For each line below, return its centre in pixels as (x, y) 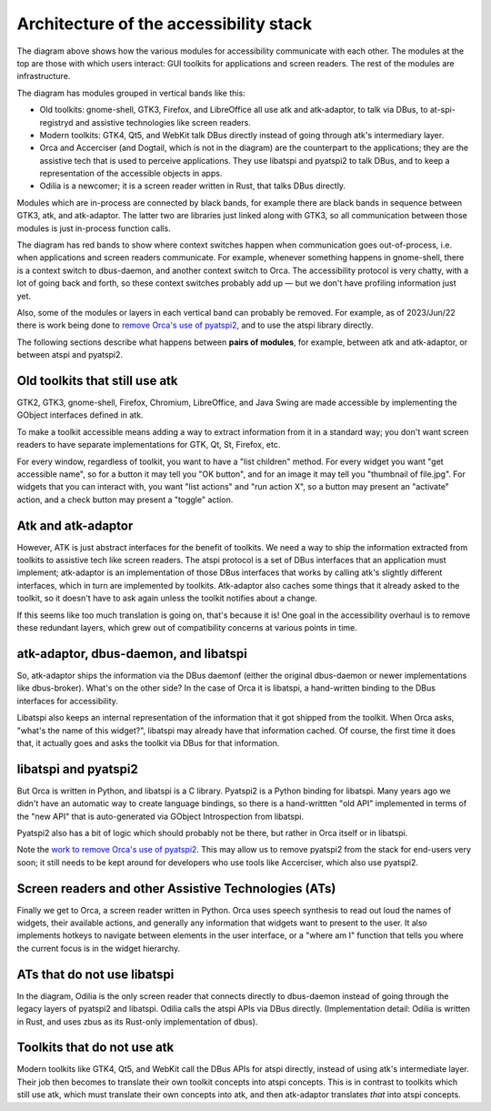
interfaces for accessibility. (67, 701)
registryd (56, 122)
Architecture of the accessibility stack (165, 24)
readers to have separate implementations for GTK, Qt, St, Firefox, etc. (149, 445)
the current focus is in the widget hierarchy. (99, 948)
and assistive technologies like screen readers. (163, 122)
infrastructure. (44, 76)
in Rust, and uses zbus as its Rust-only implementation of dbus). (137, 1021)
